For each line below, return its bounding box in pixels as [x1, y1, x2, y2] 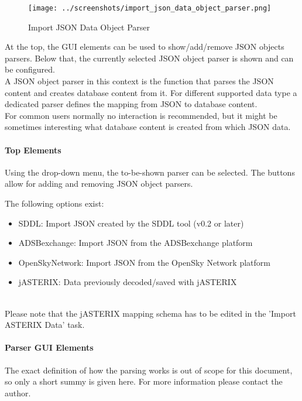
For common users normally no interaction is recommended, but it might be [5, 109, 277, 121]
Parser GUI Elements [5, 341, 94, 354]
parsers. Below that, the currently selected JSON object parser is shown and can [5, 52, 294, 64]
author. [5, 386, 31, 399]
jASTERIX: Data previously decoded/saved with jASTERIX [18, 276, 237, 288]
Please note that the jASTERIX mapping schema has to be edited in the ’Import [5, 307, 296, 319]
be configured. [5, 63, 56, 76]
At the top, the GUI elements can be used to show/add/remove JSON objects [5, 40, 284, 53]
